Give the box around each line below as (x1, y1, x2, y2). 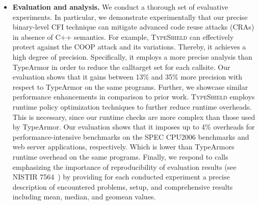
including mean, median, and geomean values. (12, 191, 156, 202)
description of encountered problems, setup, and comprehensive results (12, 181, 233, 192)
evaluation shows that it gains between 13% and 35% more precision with (12, 71, 243, 82)
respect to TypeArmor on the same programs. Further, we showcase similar (12, 81, 248, 92)
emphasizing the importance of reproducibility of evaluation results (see (12, 161, 237, 172)
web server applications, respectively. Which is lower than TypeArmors (12, 141, 235, 152)
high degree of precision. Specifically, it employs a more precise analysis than (12, 51, 252, 62)
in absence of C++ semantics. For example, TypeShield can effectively (12, 31, 234, 42)
